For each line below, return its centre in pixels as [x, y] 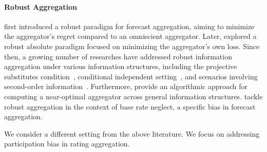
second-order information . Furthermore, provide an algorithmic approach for [126, 86]
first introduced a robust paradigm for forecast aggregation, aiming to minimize [129, 26]
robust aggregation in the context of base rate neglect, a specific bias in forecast [130, 106]
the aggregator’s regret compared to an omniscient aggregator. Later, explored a [130, 36]
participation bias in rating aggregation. [67, 144]
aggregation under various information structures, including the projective [121, 66]
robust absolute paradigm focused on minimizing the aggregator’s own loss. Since [132, 46]
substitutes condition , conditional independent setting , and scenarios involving [131, 76]
